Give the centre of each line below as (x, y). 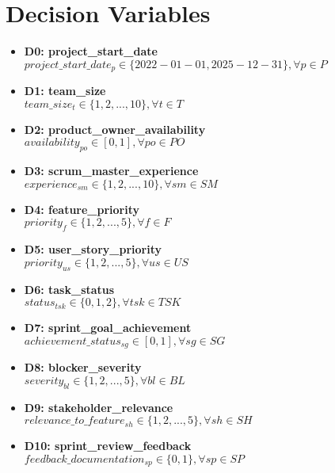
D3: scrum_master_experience (111, 171)
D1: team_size (65, 91)
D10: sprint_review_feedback (108, 446)
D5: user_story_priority (93, 249)
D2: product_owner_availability (115, 129)
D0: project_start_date (91, 51)
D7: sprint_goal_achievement (108, 328)
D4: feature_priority (82, 209)
